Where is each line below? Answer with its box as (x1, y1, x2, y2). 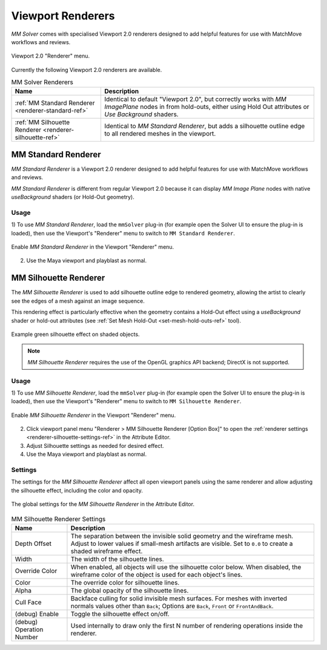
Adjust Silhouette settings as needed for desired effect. (26, 442, 165, 449)
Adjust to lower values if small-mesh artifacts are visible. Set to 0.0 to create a (70, 539, 293, 548)
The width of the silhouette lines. (70, 554, 165, 563)
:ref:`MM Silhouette (15, 118, 70, 126)
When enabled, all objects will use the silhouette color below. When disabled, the (70, 563, 302, 571)
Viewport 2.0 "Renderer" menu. (11, 52, 90, 60)
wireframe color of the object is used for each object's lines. (70, 570, 243, 579)
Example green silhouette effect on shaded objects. (11, 330, 140, 338)
